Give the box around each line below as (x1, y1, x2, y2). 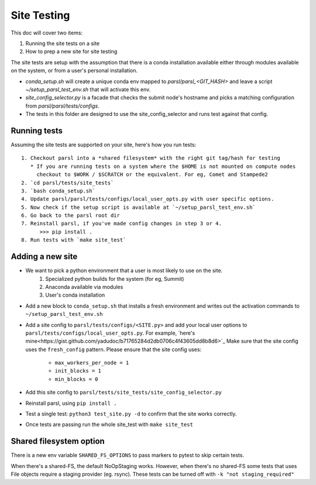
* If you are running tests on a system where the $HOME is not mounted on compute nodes (30, 163, 296, 170)
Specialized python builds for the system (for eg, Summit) (45, 275, 184, 282)
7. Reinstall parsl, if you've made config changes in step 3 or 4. (21, 220, 222, 227)
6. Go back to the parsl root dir (21, 212, 120, 219)
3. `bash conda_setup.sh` (21, 187, 96, 194)
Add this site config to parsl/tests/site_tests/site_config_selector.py (25, 389, 222, 396)
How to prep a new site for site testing (25, 48, 118, 55)
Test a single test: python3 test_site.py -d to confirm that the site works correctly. (25, 410, 237, 418)
